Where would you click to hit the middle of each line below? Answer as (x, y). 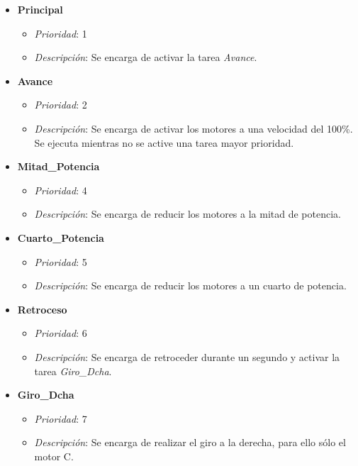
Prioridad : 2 (61, 105)
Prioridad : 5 (61, 261)
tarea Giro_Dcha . (73, 371)
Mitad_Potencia (58, 166)
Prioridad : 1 (61, 33)
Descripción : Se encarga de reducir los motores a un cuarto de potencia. (190, 285)
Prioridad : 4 (61, 190)
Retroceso (42, 309)
